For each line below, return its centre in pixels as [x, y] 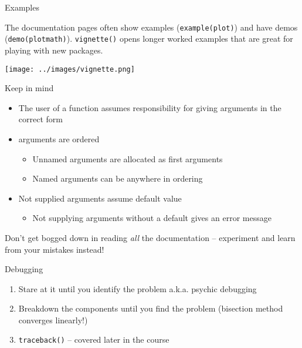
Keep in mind [29, 88]
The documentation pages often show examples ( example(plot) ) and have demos [151, 27]
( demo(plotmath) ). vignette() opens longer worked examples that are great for [149, 39]
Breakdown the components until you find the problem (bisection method [151, 308]
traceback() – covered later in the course [94, 339]
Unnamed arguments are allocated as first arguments [128, 158]
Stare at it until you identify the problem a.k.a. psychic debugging [138, 288]
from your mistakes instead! [55, 249]
